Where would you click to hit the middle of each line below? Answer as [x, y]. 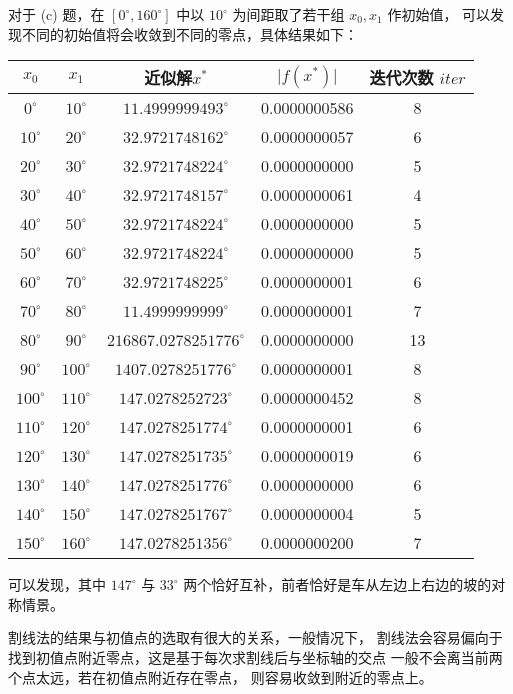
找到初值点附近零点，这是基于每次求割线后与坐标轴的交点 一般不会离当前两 [255, 656]
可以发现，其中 [57, 584]
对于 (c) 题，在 [56, 14]
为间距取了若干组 [288, 14]
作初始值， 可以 [439, 14]
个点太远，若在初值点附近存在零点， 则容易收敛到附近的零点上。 [220, 676]
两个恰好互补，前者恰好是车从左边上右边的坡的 [337, 584]
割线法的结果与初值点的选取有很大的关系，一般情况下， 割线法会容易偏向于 [255, 637]
